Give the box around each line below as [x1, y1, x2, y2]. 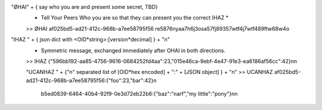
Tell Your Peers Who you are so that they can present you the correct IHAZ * [41, 14, 229, 21]
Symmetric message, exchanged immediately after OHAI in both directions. [41, 47, 226, 54]
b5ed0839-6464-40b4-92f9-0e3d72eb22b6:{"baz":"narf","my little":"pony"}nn [41, 90, 238, 98]
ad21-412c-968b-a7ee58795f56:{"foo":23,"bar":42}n [26, 77, 157, 84]
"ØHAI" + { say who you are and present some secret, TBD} [11, 4, 158, 10]
